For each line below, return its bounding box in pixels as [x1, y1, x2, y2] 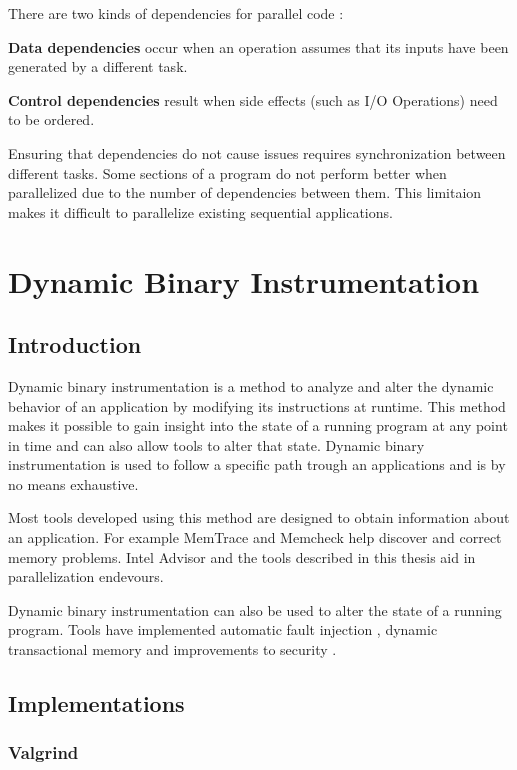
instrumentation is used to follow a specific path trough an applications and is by [8, 454, 506, 475]
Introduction [8, 329, 142, 360]
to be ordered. [8, 109, 95, 130]
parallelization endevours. [8, 566, 164, 587]
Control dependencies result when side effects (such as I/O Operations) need [8, 89, 498, 110]
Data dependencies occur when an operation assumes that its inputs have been [8, 36, 509, 57]
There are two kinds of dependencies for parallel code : [8, 3, 344, 23]
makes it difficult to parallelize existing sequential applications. [8, 201, 393, 222]
